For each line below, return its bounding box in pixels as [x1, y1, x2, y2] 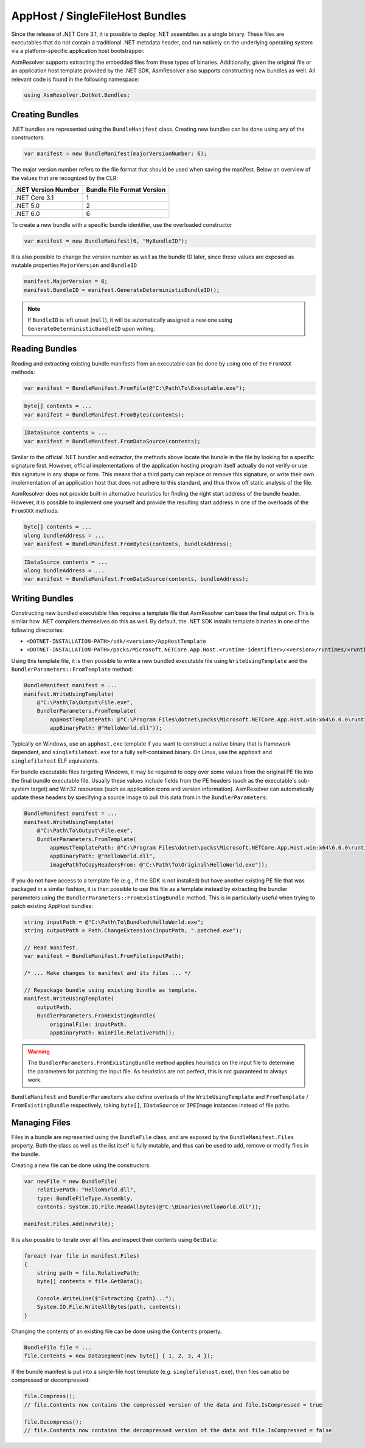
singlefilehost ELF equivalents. [11, 757, 100, 764]
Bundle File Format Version [86, 185, 166, 194]
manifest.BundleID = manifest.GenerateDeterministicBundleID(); [24, 286, 220, 293]
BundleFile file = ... [24, 1344, 92, 1351]
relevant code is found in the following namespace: [11, 75, 139, 83]
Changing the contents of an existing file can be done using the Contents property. [11, 1328, 222, 1335]
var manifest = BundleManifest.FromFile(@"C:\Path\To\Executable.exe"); [24, 384, 246, 392]
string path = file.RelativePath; [36, 1269, 140, 1277]
